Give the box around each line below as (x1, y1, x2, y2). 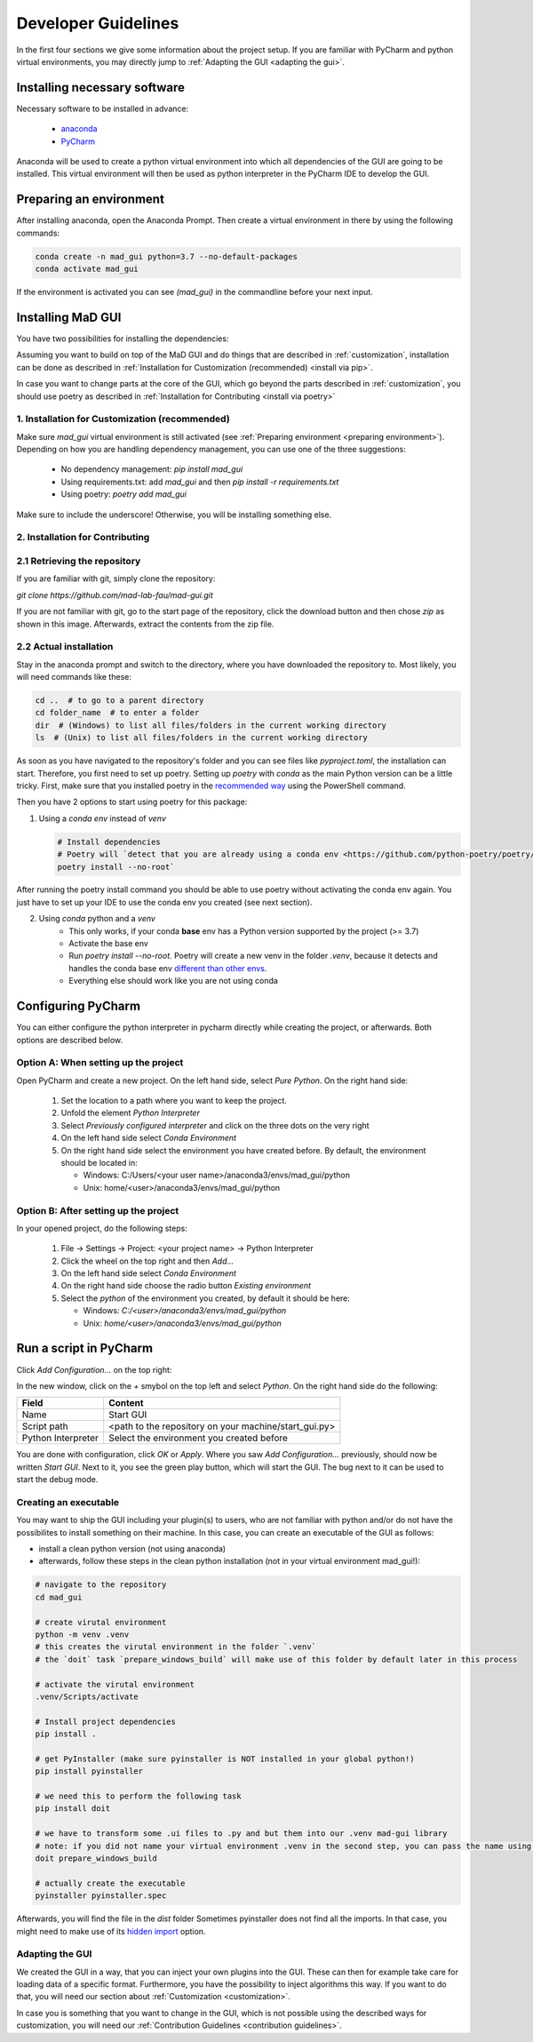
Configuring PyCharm (16, 999, 141, 1014)
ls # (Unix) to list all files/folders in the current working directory (35, 733, 369, 743)
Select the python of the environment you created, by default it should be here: (60, 1293, 351, 1304)
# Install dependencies (57, 836, 162, 847)
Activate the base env (68, 938, 148, 949)
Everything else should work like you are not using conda (68, 976, 279, 986)
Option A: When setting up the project (16, 1057, 184, 1069)
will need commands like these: (16, 672, 132, 682)
